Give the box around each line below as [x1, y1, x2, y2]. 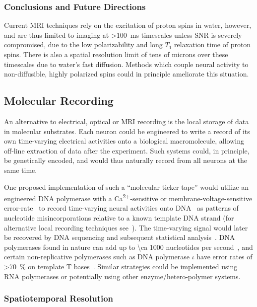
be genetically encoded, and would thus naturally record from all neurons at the [4, 155, 247, 165]
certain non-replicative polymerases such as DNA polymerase [4, 251, 190, 262]
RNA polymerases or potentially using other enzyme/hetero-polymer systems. [4, 271, 241, 281]
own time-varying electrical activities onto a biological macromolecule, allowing [4, 136, 244, 146]
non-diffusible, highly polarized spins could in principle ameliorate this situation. [4, 69, 249, 79]
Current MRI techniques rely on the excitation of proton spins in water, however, [4, 20, 252, 30]
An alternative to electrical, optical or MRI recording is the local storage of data [4, 116, 249, 126]
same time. [4, 164, 37, 175]
